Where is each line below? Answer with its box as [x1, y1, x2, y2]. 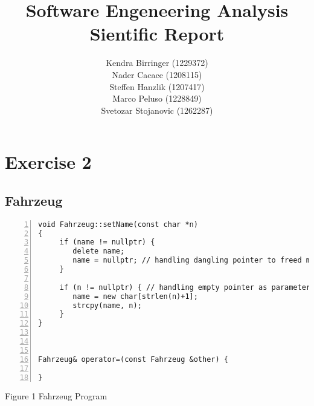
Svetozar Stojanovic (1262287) [101, 103, 213, 116]
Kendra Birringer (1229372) [106, 56, 208, 69]
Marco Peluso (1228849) [112, 92, 202, 105]
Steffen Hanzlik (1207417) [109, 80, 205, 93]
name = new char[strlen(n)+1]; [72, 292, 198, 301]
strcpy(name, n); [72, 301, 142, 310]
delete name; [72, 247, 125, 256]
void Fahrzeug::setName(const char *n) [38, 220, 198, 229]
